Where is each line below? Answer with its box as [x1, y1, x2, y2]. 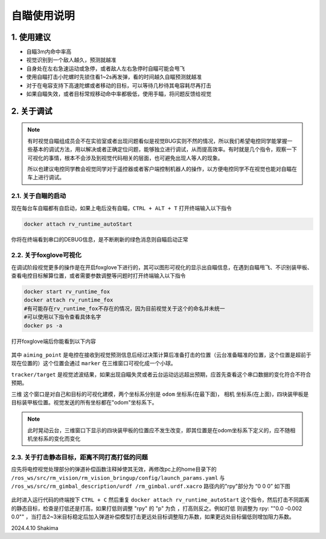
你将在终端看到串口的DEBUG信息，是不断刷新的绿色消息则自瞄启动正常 [11, 236, 188, 243]
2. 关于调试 [11, 106, 53, 116]
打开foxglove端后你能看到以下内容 [11, 337, 97, 345]
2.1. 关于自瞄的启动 [11, 192, 66, 200]
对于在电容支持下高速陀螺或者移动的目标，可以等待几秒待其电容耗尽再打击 [26, 81, 211, 89]
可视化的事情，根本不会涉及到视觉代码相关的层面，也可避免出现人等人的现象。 [27, 154, 223, 161]
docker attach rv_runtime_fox [24, 296, 113, 304]
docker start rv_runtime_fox [24, 289, 110, 295]
